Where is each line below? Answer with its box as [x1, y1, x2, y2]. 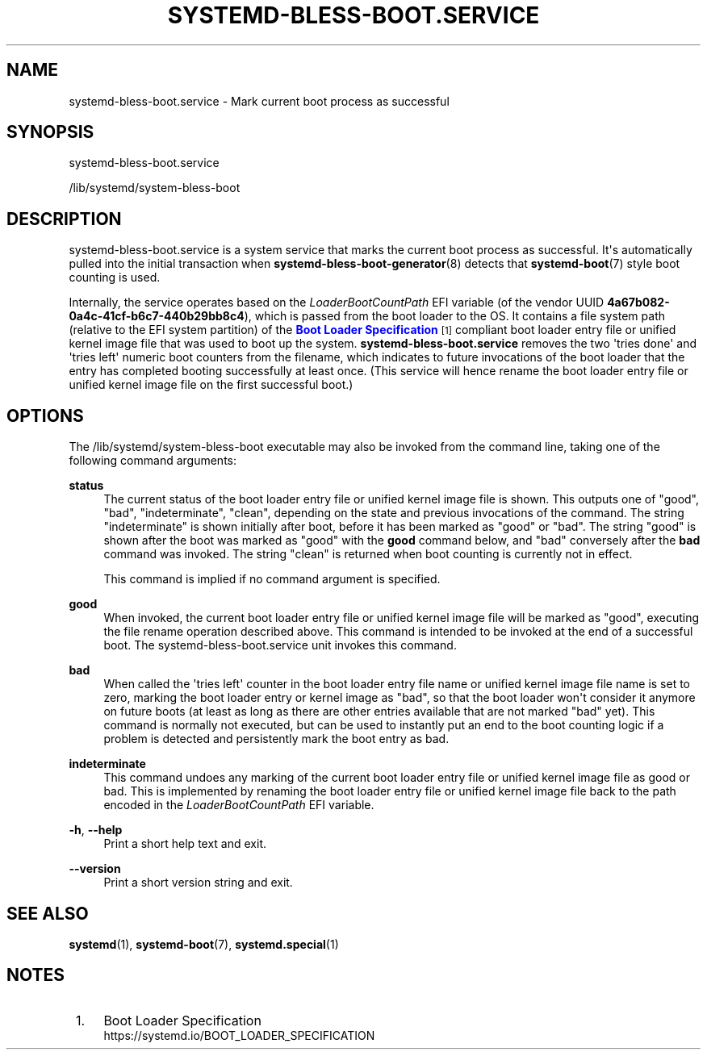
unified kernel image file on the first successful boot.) [69, 378, 353, 392]
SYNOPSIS [6, 122, 94, 143]
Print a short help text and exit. [103, 837, 266, 851]
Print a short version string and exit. [103, 875, 293, 890]
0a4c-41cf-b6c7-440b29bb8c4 [69, 309, 245, 323]
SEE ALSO [6, 903, 89, 924]
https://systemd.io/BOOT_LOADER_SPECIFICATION [103, 1028, 375, 1042]
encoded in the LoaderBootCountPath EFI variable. [103, 798, 374, 812]
